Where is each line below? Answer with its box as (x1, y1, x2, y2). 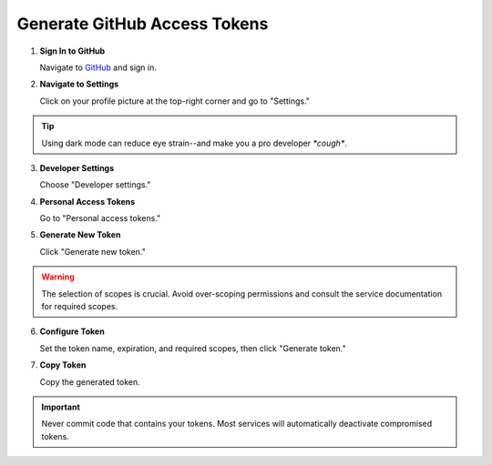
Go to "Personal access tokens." (39, 213, 161, 224)
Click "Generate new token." (39, 246, 146, 257)
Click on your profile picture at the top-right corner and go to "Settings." (39, 96, 310, 106)
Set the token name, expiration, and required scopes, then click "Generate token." (39, 342, 346, 354)
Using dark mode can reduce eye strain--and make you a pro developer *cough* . (41, 137, 348, 148)
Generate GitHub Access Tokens (16, 14, 269, 34)
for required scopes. (41, 301, 118, 312)
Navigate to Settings (39, 78, 119, 90)
